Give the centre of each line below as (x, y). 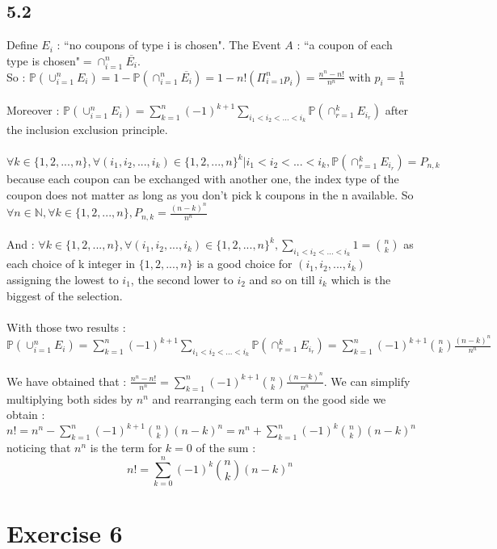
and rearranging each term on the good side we (269, 398)
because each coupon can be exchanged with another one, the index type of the (203, 179)
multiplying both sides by (70, 398)
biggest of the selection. (65, 295)
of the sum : (226, 448)
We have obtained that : (67, 381)
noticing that (39, 448)
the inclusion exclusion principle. (87, 130)
